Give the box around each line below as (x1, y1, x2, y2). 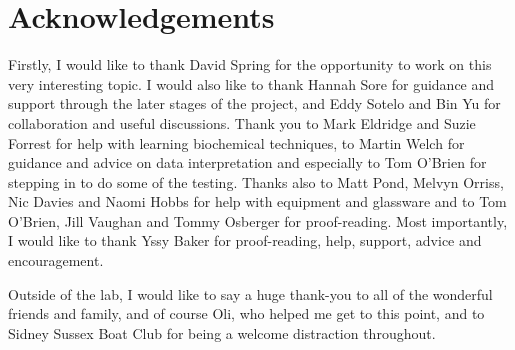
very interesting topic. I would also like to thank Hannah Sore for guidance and (8, 73, 495, 94)
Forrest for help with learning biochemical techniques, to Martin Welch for (8, 132, 465, 153)
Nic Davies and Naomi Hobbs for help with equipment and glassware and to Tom (8, 191, 507, 212)
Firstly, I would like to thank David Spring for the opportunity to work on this (8, 54, 492, 75)
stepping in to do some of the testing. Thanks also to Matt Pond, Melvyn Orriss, (8, 171, 504, 192)
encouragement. (8, 250, 104, 271)
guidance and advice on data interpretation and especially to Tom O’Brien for (8, 152, 487, 173)
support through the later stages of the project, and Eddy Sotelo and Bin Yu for (8, 93, 501, 114)
